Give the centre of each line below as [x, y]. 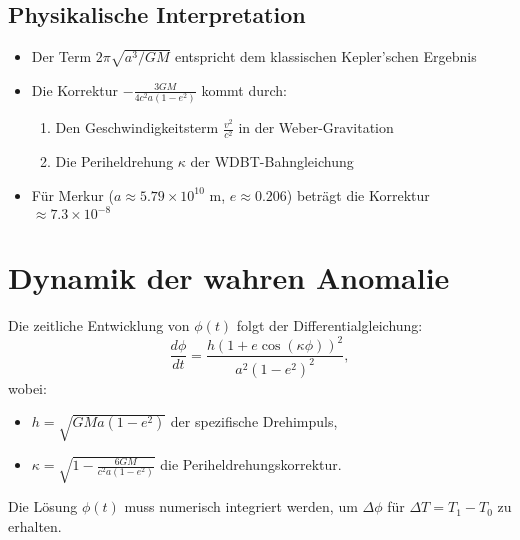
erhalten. [35, 525]
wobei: [27, 387]
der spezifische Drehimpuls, [254, 421]
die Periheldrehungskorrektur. [251, 464]
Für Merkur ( [72, 194]
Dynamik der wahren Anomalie [229, 277]
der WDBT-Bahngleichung [272, 161]
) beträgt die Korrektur [358, 194]
